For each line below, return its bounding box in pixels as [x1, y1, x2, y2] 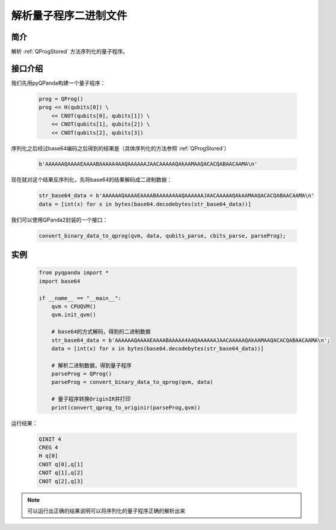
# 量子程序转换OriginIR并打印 [51, 396, 131, 402]
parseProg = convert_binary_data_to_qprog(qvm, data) [51, 379, 213, 386]
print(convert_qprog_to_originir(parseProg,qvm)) [51, 404, 201, 411]
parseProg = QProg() [51, 371, 112, 377]
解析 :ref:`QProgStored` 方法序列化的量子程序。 [11, 48, 129, 55]
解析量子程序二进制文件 [11, 9, 127, 22]
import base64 [38, 277, 81, 285]
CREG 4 [38, 444, 58, 451]
